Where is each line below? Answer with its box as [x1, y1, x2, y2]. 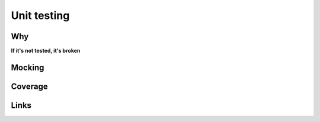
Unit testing [11, 9, 70, 22]
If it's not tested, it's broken [11, 47, 81, 54]
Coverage [11, 81, 48, 91]
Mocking [11, 62, 44, 72]
